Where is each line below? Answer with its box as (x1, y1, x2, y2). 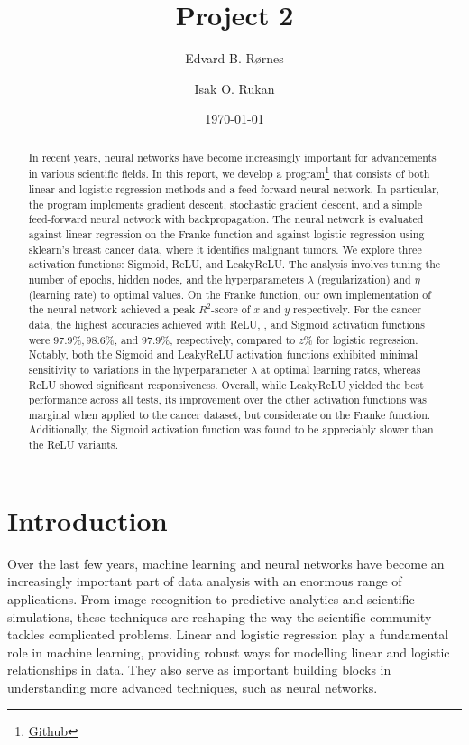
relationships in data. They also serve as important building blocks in (7, 660, 391, 679)
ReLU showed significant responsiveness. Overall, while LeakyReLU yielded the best (28, 377, 424, 392)
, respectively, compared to (170, 331, 296, 347)
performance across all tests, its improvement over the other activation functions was (28, 392, 428, 407)
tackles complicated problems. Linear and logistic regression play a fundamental (7, 625, 449, 644)
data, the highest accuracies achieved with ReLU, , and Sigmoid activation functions (28, 316, 425, 331)
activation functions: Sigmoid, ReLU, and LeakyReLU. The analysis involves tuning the (28, 256, 441, 272)
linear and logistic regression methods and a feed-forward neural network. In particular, (28, 181, 439, 196)
